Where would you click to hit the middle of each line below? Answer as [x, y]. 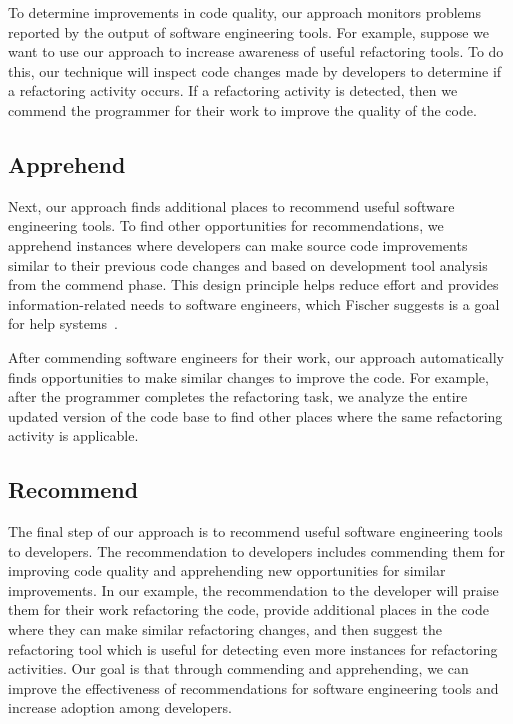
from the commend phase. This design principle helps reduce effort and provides [253, 284]
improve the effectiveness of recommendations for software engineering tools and [253, 687]
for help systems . [63, 323]
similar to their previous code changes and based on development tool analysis [248, 264]
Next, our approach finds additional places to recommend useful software [231, 205]
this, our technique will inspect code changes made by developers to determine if [255, 70]
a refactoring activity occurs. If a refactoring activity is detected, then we [233, 90]
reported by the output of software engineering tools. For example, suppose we [248, 31]
